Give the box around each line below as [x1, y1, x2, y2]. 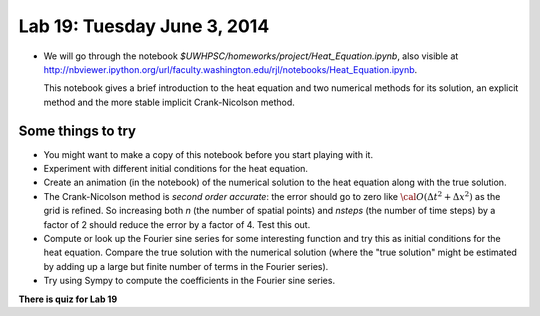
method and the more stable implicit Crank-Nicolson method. [43, 96, 295, 108]
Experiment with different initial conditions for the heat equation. [43, 163, 309, 175]
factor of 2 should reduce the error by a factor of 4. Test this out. [43, 218, 311, 230]
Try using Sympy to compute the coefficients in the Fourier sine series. [43, 275, 335, 287]
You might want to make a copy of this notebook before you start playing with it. [43, 148, 374, 160]
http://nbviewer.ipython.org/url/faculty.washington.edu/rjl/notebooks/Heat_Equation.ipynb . [43, 63, 418, 75]
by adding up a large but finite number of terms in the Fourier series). [43, 260, 329, 272]
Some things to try [18, 122, 137, 139]
